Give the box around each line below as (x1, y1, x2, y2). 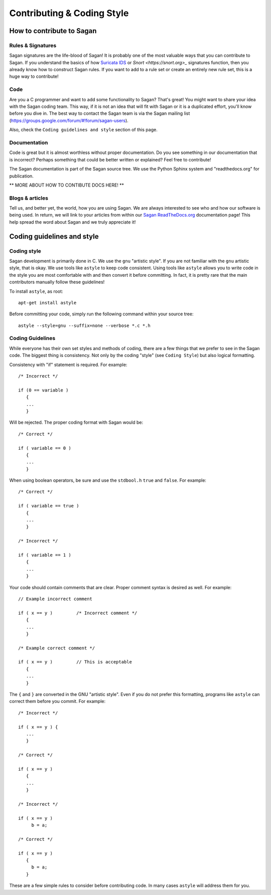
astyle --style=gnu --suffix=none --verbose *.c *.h (18, 322, 151, 328)
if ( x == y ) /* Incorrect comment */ (18, 610, 138, 616)
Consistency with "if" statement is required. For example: (9, 362, 127, 368)
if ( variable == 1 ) (18, 552, 71, 558)
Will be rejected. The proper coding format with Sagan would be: (9, 419, 143, 426)
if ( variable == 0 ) (18, 445, 71, 451)
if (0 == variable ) (18, 387, 69, 393)
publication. (9, 173, 34, 179)
